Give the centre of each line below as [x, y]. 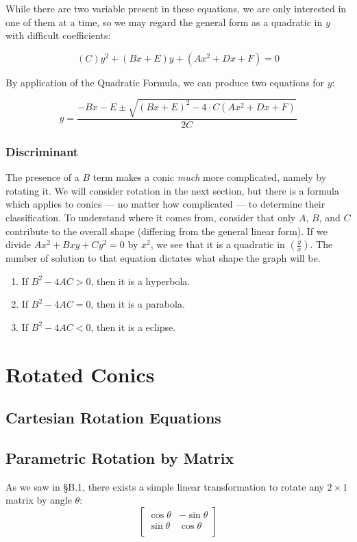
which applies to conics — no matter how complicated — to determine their [165, 204]
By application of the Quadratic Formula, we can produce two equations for [165, 82]
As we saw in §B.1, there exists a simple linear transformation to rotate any [165, 486]
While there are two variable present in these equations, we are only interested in [176, 8]
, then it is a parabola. [138, 304]
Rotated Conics [80, 374]
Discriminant [42, 151]
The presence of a [42, 177]
